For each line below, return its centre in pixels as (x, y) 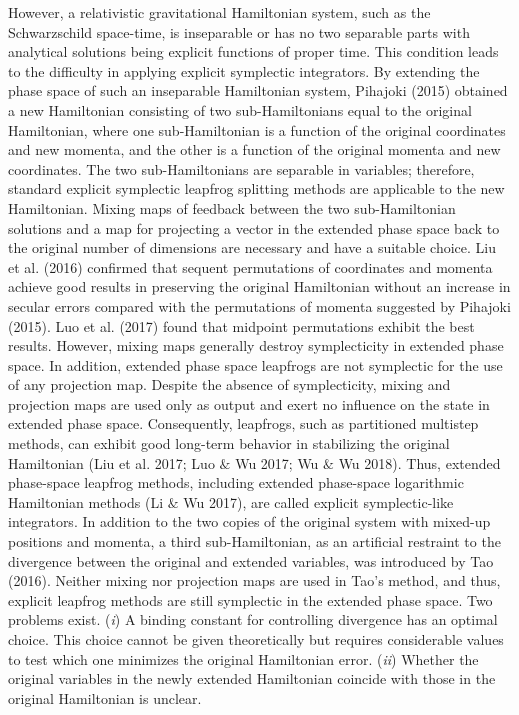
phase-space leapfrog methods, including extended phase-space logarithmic (236, 482)
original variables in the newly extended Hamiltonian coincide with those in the (252, 678)
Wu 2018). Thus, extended (419, 462)
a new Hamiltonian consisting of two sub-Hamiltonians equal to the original (240, 109)
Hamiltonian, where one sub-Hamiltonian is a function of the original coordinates (257, 129)
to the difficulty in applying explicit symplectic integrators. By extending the (244, 70)
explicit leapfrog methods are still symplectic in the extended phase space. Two (250, 599)
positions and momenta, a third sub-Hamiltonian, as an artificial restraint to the (254, 541)
